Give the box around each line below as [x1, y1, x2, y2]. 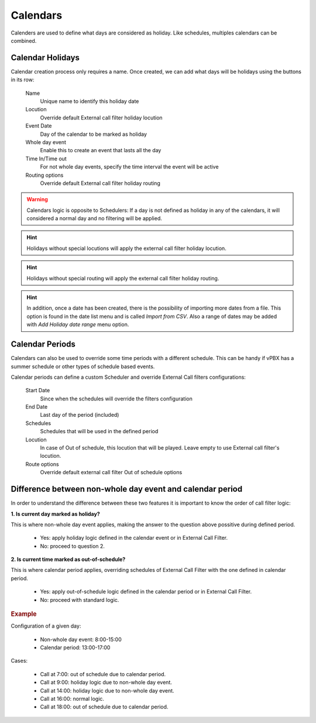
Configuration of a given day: [11, 622, 81, 629]
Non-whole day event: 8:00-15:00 [40, 636, 122, 643]
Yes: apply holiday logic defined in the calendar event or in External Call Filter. [40, 534, 228, 542]
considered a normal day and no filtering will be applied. [26, 215, 162, 222]
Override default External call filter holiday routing [40, 179, 160, 187]
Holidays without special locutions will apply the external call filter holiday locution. [26, 245, 226, 252]
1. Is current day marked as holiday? [11, 510, 101, 518]
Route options [25, 460, 60, 468]
